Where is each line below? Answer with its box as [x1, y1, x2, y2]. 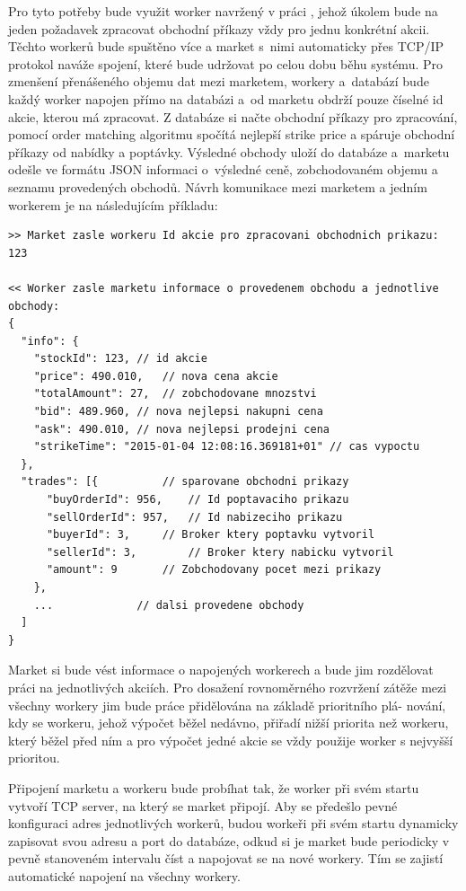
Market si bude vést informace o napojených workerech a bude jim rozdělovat [8, 660, 434, 679]
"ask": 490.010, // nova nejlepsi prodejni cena [33, 422, 330, 436]
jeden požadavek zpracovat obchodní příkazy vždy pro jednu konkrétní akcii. [8, 19, 430, 38]
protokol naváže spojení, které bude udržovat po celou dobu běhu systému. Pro [8, 54, 443, 73]
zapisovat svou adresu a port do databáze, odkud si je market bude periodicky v [8, 831, 450, 850]
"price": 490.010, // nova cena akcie [33, 369, 278, 383]
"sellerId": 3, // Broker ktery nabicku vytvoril [46, 545, 394, 559]
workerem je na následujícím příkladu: [8, 195, 218, 214]
